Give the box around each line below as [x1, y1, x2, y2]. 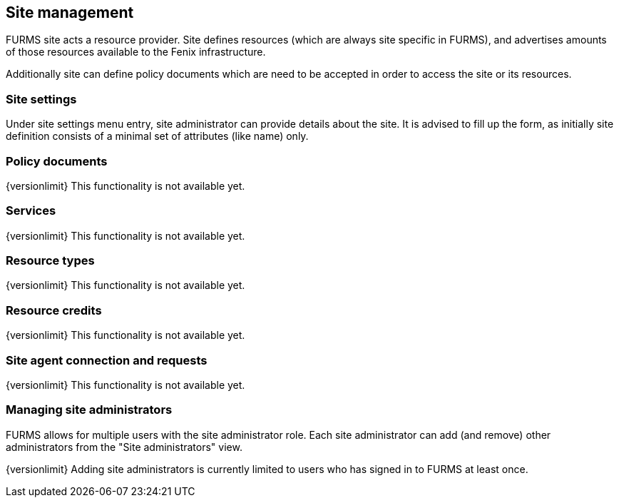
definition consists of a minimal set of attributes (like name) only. [6, 130, 309, 143]
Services [6, 203, 56, 218]
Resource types [6, 253, 95, 268]
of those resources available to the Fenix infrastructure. [6, 46, 266, 59]
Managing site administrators [6, 402, 173, 417]
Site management [6, 4, 134, 21]
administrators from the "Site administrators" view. [6, 440, 242, 453]
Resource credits [6, 303, 102, 317]
